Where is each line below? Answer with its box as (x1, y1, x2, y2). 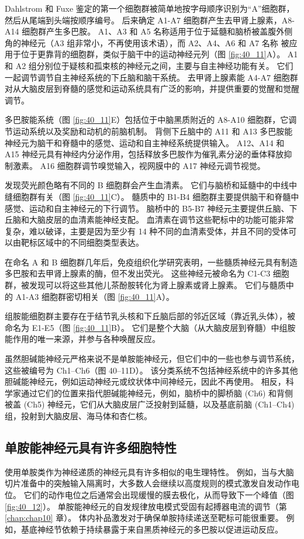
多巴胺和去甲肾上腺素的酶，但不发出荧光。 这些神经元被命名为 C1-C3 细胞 (5, 267, 289, 279)
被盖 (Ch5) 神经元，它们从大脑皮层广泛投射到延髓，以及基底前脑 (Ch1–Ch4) (5, 398, 295, 410)
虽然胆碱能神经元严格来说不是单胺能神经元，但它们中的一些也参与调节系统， (5, 353, 299, 365)
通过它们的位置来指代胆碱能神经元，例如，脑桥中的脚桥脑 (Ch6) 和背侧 (20, 386, 293, 399)
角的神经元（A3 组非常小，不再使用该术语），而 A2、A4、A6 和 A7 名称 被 (5, 36, 289, 49)
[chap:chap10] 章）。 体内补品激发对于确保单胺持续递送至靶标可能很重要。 (5, 512, 284, 524)
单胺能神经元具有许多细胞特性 (5, 438, 177, 456)
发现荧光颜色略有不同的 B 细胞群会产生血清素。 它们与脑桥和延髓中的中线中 (5, 179, 297, 191)
